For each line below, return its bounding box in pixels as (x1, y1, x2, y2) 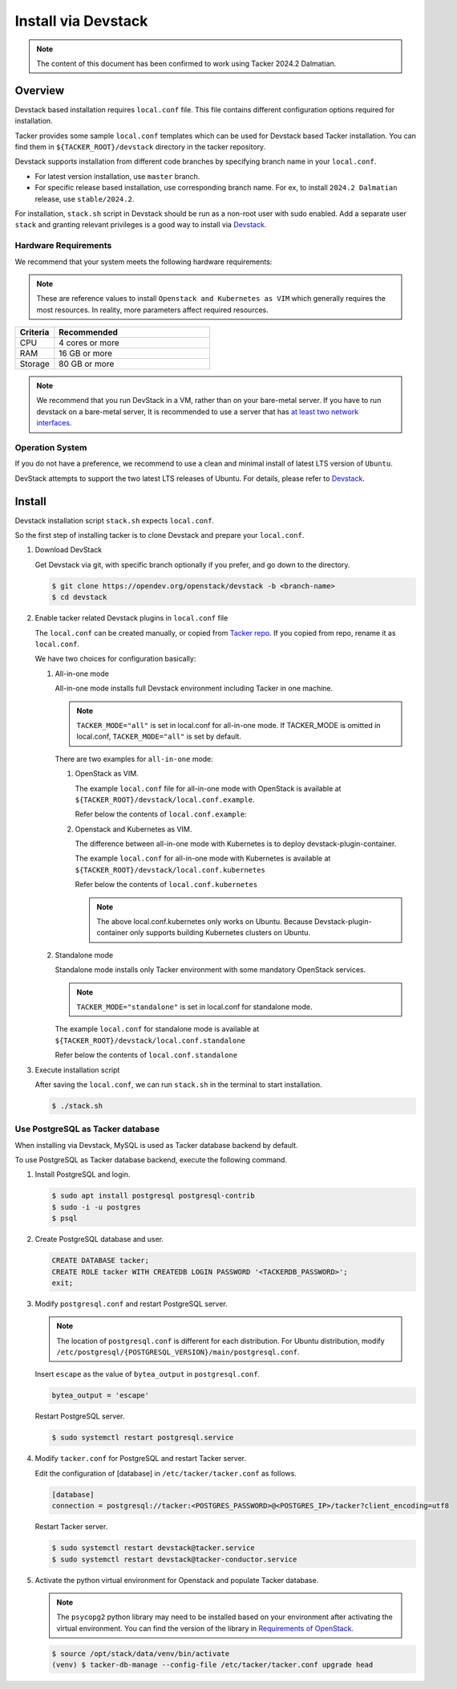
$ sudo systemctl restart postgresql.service (51, 1433, 234, 1443)
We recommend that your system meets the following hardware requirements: (14, 257, 273, 267)
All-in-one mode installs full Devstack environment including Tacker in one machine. (55, 683, 334, 694)
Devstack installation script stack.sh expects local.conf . (14, 515, 215, 525)
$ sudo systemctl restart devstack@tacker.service (51, 1544, 256, 1553)
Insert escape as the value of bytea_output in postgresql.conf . (34, 1370, 261, 1379)
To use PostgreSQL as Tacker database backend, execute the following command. (14, 1155, 288, 1165)
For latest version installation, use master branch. (34, 171, 200, 181)
